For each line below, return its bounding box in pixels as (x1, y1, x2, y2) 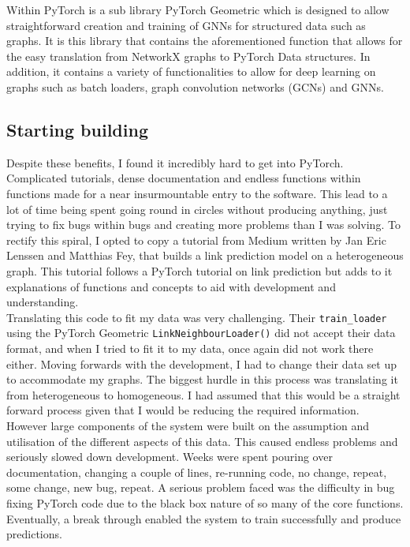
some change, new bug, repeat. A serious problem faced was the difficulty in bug (6, 479, 395, 496)
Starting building (6, 117, 148, 141)
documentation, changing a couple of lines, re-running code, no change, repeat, (6, 463, 387, 480)
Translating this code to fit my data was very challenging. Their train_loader (6, 309, 387, 325)
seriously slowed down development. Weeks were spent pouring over (6, 448, 333, 465)
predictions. (6, 526, 62, 542)
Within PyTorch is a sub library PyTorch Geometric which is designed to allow (6, 2, 389, 17)
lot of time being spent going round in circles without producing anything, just (6, 200, 388, 217)
